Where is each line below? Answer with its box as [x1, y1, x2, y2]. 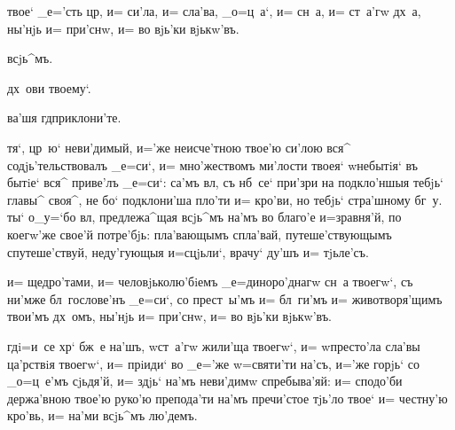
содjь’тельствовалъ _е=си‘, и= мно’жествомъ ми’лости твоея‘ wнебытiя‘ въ [7, 155, 419, 174]
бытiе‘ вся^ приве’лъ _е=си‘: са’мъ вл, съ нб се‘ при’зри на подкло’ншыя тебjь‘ [7, 173, 443, 192]
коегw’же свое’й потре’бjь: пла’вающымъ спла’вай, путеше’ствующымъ [7, 224, 392, 243]
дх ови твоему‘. [7, 78, 91, 97]
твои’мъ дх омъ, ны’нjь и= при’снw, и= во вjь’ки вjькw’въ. [7, 307, 333, 325]
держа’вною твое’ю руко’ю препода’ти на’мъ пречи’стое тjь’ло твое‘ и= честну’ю [7, 388, 448, 407]
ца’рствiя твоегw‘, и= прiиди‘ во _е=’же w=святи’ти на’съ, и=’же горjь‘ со [7, 354, 420, 372]
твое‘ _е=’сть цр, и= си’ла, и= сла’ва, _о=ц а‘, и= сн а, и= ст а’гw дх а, [7, 2, 421, 20]
